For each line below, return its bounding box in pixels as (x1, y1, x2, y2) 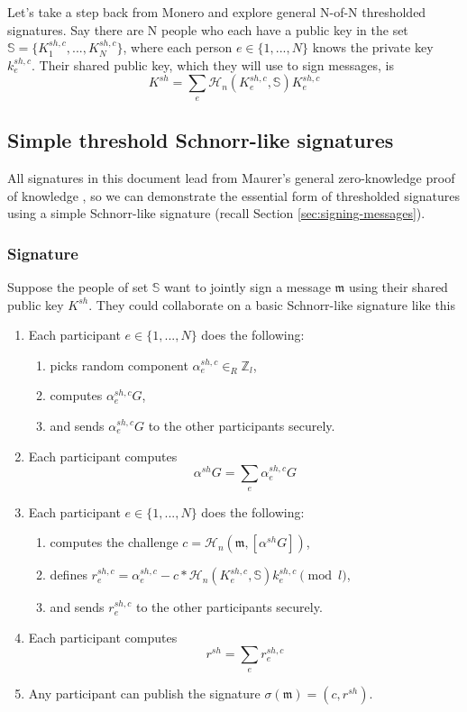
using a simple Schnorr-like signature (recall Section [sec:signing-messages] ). (7, 204, 426, 223)
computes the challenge (50, 533, 179, 552)
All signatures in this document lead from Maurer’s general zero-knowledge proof (7, 168, 455, 187)
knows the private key (312, 38, 434, 57)
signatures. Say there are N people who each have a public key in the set (7, 20, 408, 39)
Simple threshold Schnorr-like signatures (7, 126, 394, 154)
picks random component (50, 355, 188, 374)
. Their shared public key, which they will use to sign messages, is (31, 55, 394, 74)
